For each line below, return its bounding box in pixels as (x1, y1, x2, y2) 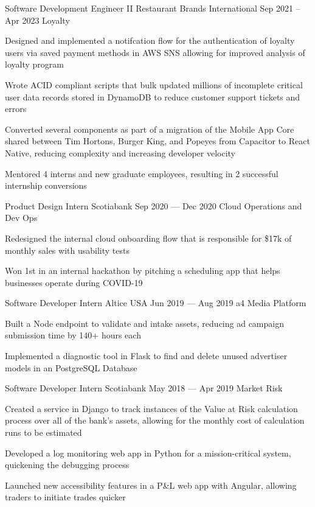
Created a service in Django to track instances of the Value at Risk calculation (5, 402, 298, 414)
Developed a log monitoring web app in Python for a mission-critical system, (5, 446, 291, 459)
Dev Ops (5, 211, 38, 224)
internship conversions (5, 179, 87, 192)
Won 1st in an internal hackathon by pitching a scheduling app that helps (5, 264, 280, 277)
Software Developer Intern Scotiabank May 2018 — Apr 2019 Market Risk (5, 382, 283, 394)
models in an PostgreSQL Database (5, 361, 137, 374)
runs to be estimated (5, 426, 82, 439)
